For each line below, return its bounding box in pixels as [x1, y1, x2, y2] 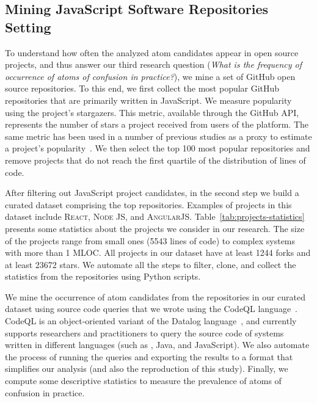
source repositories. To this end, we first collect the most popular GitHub [5, 82, 280, 95]
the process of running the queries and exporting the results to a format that [5, 350, 293, 363]
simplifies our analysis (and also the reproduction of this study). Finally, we [5, 362, 288, 375]
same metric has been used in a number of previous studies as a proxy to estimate [5, 129, 312, 142]
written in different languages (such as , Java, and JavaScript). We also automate [5, 338, 310, 351]
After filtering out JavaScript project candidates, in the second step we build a [5, 186, 299, 199]
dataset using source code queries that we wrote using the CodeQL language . [5, 302, 298, 315]
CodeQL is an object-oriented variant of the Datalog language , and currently [5, 314, 297, 327]
